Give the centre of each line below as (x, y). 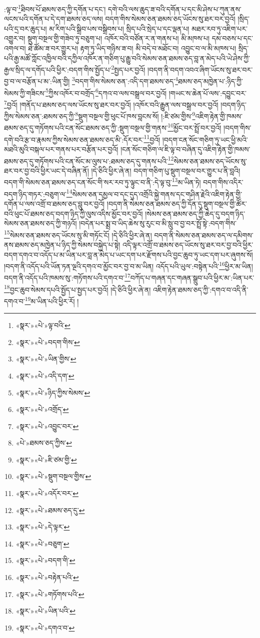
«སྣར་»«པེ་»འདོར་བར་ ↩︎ (47, 493)
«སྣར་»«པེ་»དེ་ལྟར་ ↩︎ (43, 527)
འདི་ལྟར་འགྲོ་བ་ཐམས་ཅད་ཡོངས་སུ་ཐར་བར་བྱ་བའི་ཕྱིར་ (188, 244)
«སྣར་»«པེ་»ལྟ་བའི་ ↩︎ (43, 325)
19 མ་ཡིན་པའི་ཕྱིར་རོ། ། (52, 300)
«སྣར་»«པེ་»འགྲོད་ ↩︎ (42, 409)
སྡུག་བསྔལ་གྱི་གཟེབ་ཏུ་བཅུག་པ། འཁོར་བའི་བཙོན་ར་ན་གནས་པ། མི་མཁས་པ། (119, 38)
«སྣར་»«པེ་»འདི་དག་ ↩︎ (45, 375)
